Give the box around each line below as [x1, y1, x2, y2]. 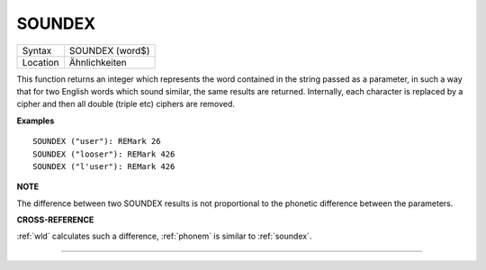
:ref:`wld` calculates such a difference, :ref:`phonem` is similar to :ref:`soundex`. [16, 230, 312, 242]
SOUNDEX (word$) [68, 44, 150, 57]
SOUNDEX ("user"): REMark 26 [32, 136, 161, 147]
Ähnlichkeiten [68, 56, 128, 68]
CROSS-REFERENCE [16, 214, 94, 225]
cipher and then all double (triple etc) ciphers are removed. [16, 99, 236, 110]
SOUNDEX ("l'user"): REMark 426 [32, 161, 175, 171]
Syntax [22, 44, 52, 57]
